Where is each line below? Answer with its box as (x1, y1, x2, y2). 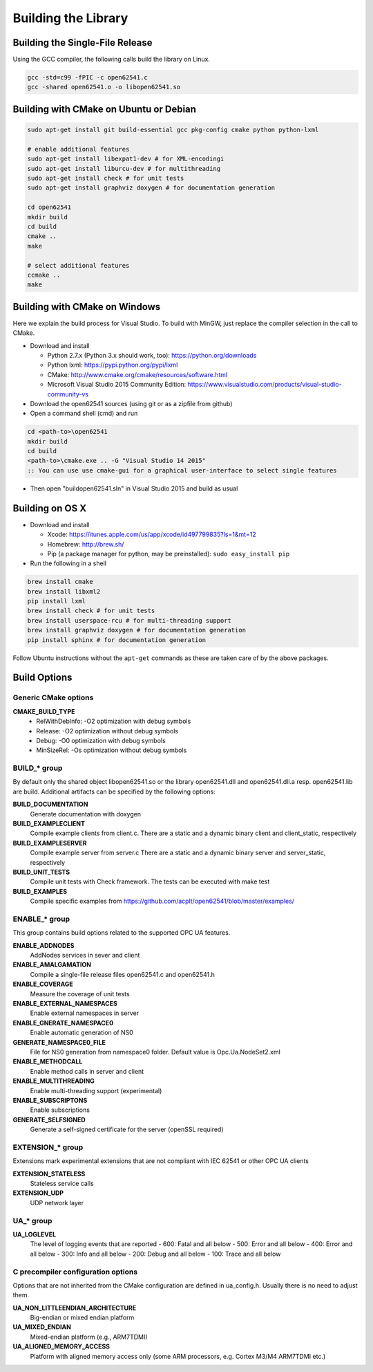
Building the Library (12, 10, 128, 26)
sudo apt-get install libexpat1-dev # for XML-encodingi (27, 155, 224, 163)
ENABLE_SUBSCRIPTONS (12, 1096, 88, 1104)
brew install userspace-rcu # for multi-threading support (27, 616, 231, 624)
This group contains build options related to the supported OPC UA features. (12, 929, 231, 937)
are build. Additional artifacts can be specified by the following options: (12, 787, 216, 796)
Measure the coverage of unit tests (30, 989, 131, 998)
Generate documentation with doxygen (30, 810, 142, 818)
